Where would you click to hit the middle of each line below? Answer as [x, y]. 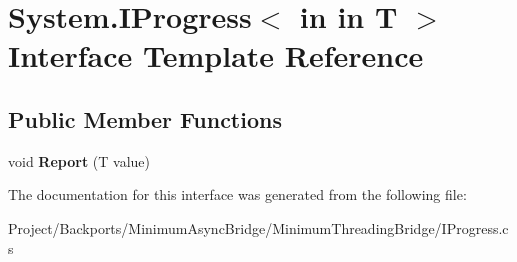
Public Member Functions [145, 118]
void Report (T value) [79, 160]
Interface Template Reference [216, 55]
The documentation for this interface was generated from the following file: [237, 194]
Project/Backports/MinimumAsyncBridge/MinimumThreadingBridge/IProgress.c [258, 227]
